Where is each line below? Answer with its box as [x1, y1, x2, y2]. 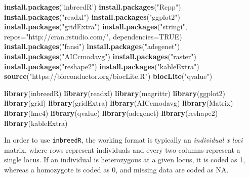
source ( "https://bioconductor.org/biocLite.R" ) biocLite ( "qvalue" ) [4, 71, 213, 81]
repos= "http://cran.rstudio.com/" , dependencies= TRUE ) [4, 31, 182, 41]
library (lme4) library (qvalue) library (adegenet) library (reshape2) [4, 107, 218, 118]
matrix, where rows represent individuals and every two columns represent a [4, 144, 240, 155]
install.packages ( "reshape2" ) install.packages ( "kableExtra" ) [4, 61, 199, 71]
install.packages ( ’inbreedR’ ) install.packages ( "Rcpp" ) [4, 2, 181, 12]
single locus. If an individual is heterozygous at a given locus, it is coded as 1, [4, 154, 245, 165]
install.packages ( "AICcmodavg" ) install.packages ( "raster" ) [4, 51, 196, 61]
